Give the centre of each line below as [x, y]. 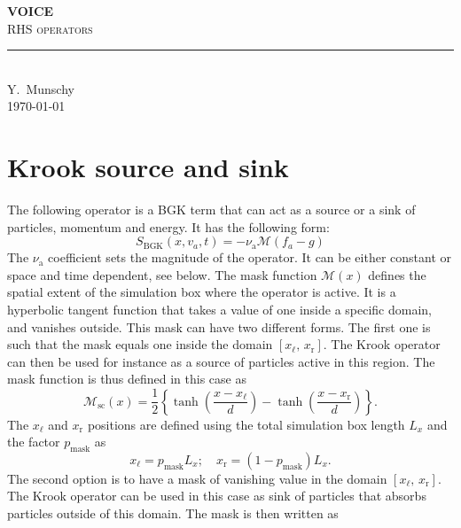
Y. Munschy [41, 88]
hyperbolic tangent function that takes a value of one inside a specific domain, [220, 310]
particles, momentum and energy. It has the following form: [168, 226]
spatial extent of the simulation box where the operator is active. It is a [202, 292]
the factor [34, 442]
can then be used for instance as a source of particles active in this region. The [221, 361]
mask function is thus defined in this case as [127, 379]
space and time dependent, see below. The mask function [162, 274]
